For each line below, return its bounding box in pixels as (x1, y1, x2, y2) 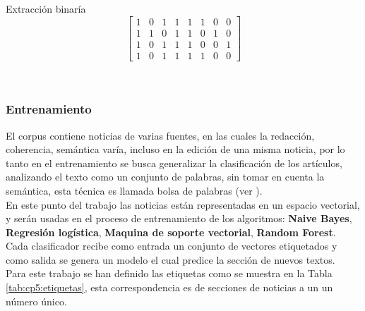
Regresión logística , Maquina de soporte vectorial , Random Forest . (6, 224, 336, 239)
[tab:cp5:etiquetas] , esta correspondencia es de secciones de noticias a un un (6, 280, 333, 295)
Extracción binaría (6, 1, 86, 16)
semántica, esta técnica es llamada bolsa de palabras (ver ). (6, 183, 263, 197)
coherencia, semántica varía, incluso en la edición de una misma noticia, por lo (6, 142, 345, 157)
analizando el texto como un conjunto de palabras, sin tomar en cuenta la (6, 169, 325, 184)
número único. (6, 293, 67, 308)
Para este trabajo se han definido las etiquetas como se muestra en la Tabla (6, 266, 333, 281)
